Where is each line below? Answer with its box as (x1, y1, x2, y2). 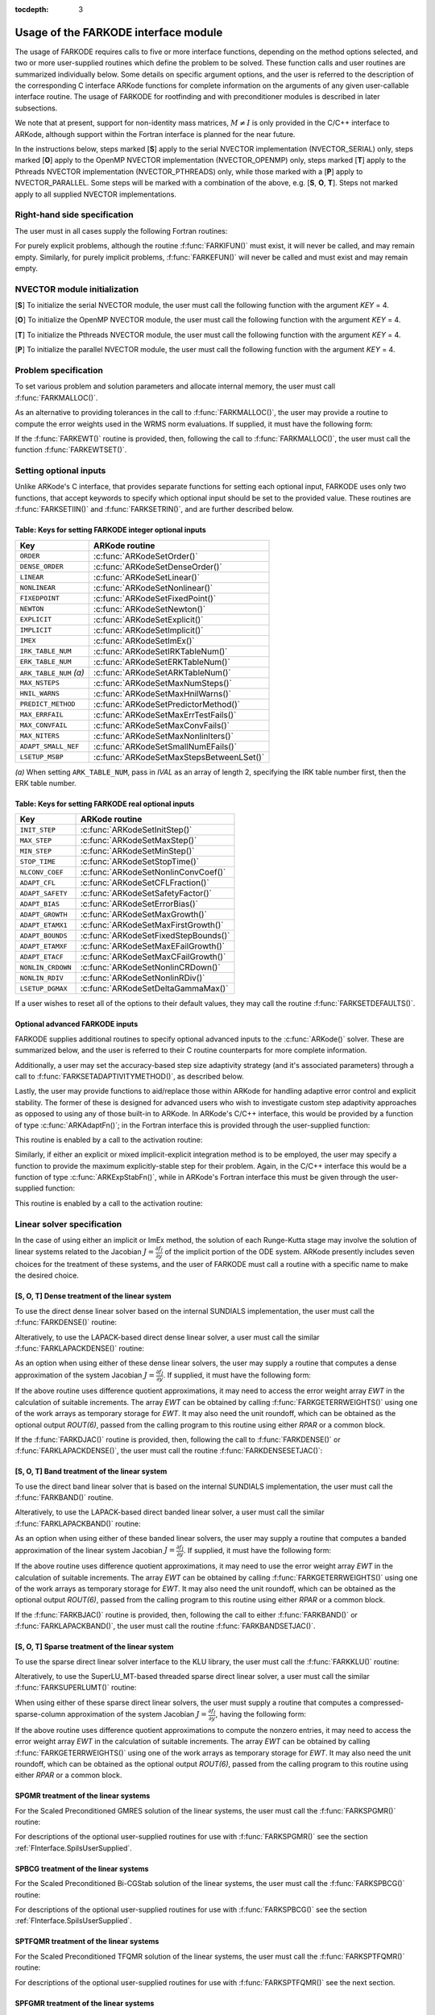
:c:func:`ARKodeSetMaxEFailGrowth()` (80, 941, 226, 952)
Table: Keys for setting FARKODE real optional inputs (14, 799, 195, 809)
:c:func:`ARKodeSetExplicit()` (93, 613, 204, 625)
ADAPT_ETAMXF (19, 941, 68, 950)
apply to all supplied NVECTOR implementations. (14, 189, 177, 199)
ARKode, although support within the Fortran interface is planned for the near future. (14, 129, 296, 139)
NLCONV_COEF (19, 867, 64, 876)
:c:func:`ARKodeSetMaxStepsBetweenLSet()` (93, 751, 265, 762)
